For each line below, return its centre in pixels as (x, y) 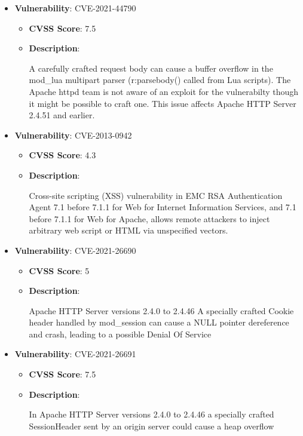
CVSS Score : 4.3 (62, 155)
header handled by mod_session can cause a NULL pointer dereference (159, 322)
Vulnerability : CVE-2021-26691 (75, 354)
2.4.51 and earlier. (62, 115)
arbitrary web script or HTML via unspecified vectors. (128, 230)
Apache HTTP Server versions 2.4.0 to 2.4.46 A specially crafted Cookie (161, 310)
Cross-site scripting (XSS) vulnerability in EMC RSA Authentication (156, 195)
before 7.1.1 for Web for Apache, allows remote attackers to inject (149, 218)
